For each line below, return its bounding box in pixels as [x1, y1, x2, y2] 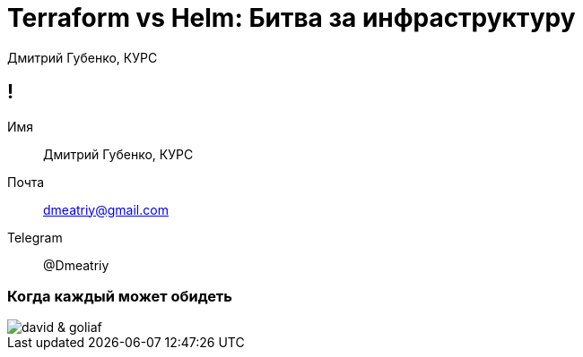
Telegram [7, 229, 63, 245]
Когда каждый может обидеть [7, 286, 232, 305]
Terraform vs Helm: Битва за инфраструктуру [7, 3, 576, 33]
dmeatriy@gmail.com [43, 201, 169, 217]
